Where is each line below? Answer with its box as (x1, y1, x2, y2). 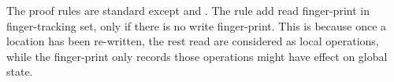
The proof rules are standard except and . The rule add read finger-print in (6, 2, 370, 18)
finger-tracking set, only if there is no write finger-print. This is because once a (6, 17, 387, 34)
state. (6, 63, 33, 80)
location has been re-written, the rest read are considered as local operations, (6, 33, 379, 49)
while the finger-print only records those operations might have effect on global (6, 48, 388, 64)
